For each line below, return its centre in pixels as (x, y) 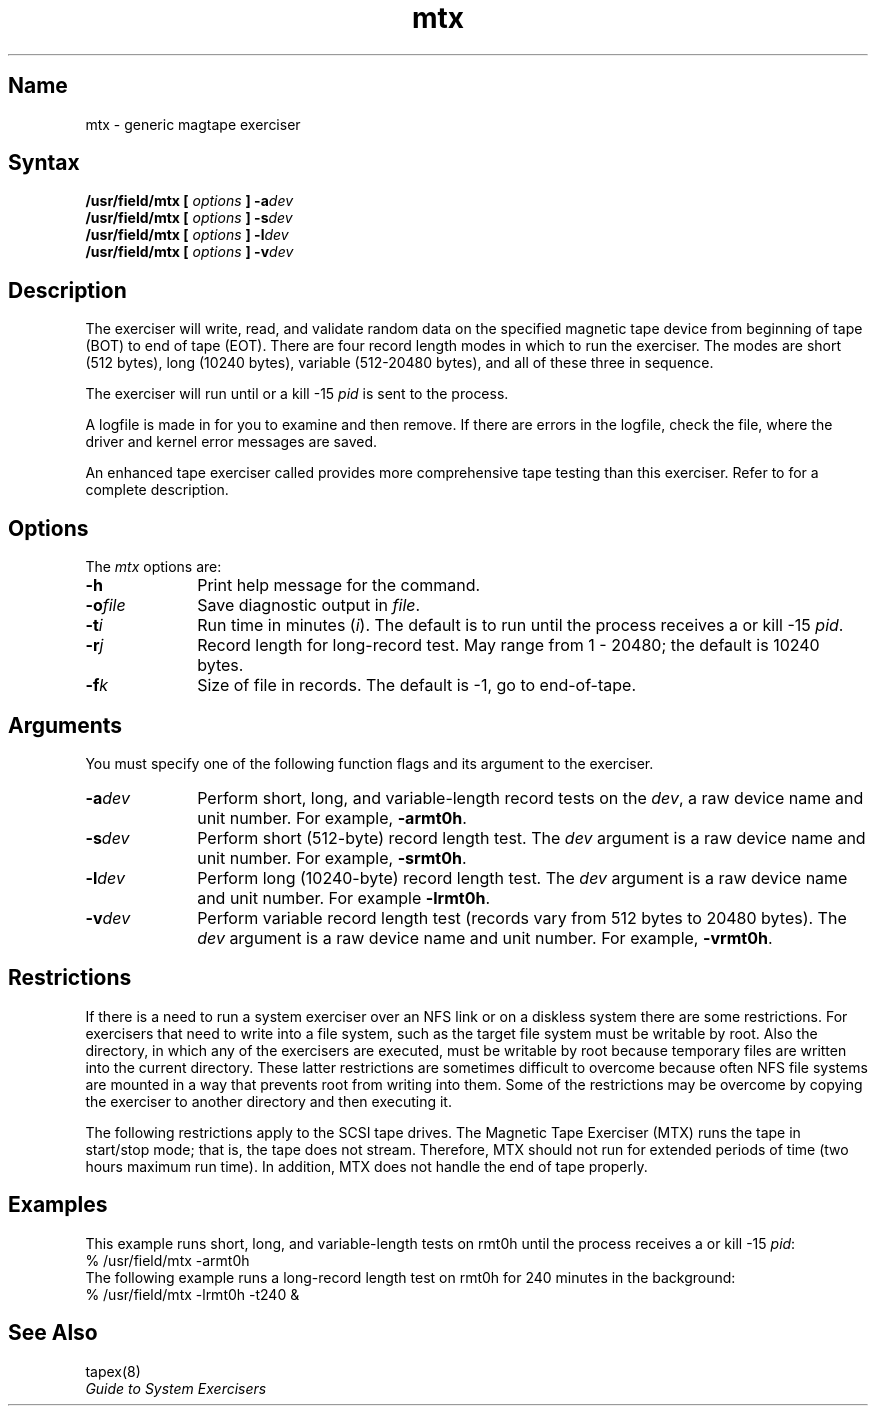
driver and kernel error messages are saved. (231, 442)
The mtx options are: (153, 567)
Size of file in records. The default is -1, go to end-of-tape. (416, 685)
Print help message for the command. (339, 585)
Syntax (44, 163)
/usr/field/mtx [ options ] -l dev (187, 235)
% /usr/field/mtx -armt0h (167, 1260)
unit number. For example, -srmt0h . (332, 857)
